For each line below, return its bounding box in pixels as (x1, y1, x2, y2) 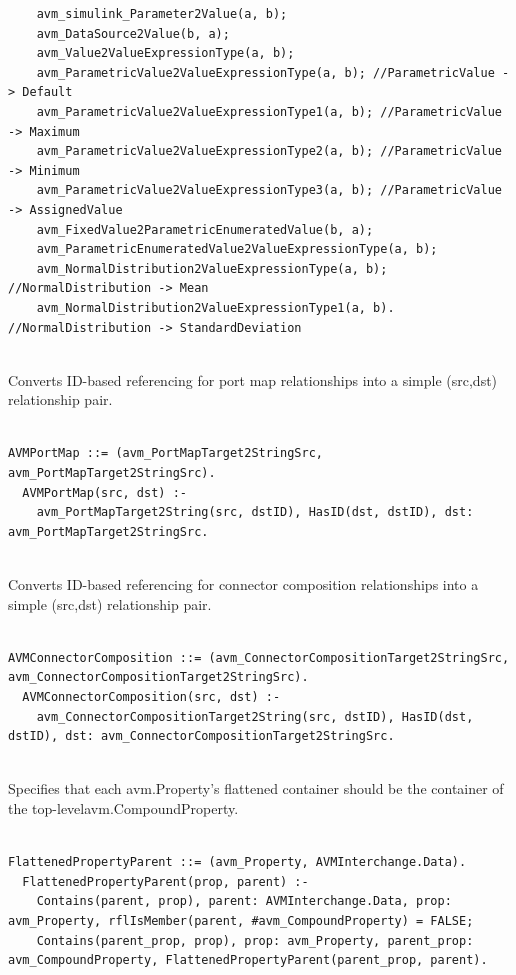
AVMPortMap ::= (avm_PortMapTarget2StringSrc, (8, 446, 323, 461)
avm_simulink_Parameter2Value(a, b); (36, 7, 288, 21)
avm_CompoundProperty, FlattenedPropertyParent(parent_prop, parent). (8, 953, 488, 968)
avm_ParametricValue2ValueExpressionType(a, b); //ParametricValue (36, 65, 495, 80)
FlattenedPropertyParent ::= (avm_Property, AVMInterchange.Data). (8, 855, 467, 870)
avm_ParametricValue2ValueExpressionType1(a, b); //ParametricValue (36, 104, 502, 119)
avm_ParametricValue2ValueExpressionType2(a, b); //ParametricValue (36, 144, 502, 159)
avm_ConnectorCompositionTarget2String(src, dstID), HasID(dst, (36, 709, 474, 724)
